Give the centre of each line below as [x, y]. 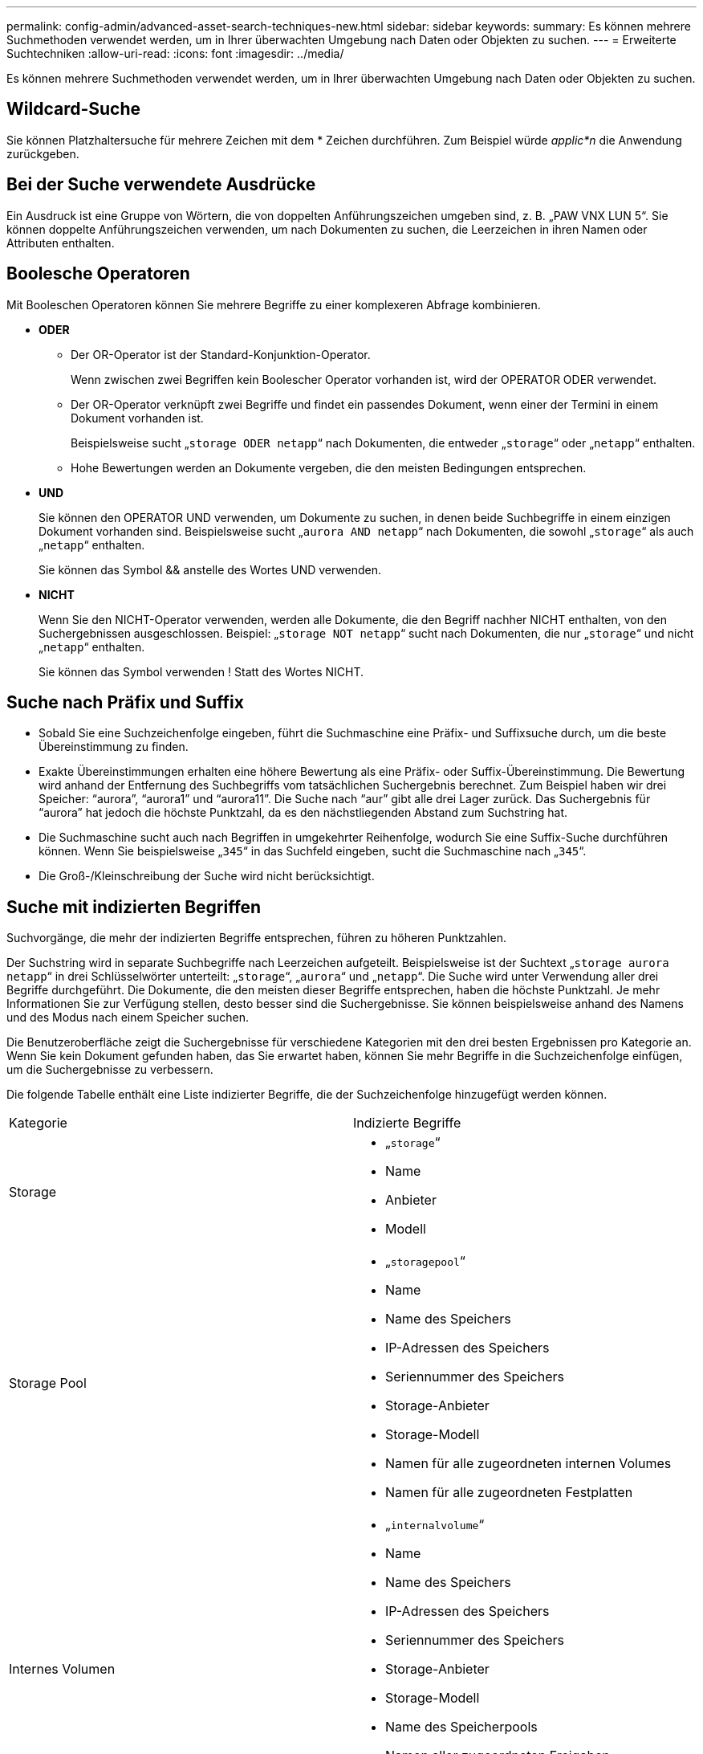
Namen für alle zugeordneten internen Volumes [528, 1464]
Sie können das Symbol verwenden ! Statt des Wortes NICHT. [201, 671]
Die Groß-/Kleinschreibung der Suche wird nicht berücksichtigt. [207, 876]
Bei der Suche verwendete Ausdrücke [161, 185]
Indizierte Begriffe [407, 1123]
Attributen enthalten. [61, 243]
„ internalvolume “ [435, 1525]
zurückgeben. [43, 153]
